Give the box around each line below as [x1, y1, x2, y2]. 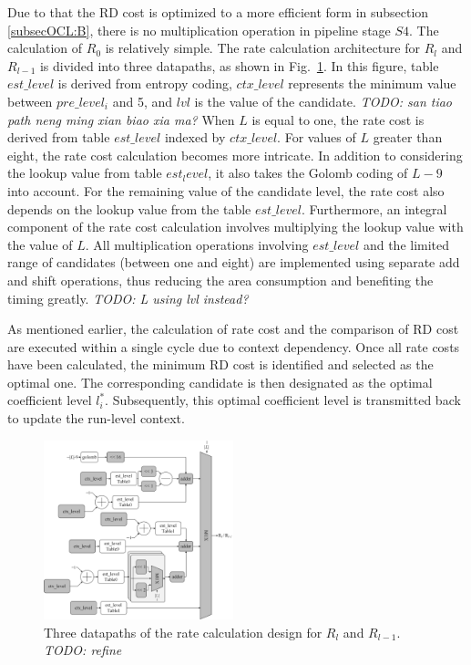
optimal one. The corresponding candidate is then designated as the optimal [7, 372, 433, 391]
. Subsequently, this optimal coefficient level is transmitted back [105, 390, 461, 410]
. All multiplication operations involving [85, 234, 309, 254]
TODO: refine [44, 640, 122, 660]
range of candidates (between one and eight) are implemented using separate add [7, 253, 460, 272]
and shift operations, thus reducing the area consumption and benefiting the [7, 270, 434, 289]
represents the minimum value [288, 74, 456, 93]
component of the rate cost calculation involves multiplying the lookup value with [7, 217, 464, 236]
